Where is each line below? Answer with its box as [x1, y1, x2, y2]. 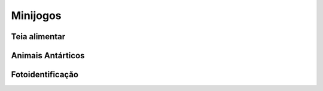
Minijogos [11, 9, 62, 22]
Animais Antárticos [11, 51, 85, 61]
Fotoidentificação [11, 70, 79, 80]
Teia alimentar [11, 32, 66, 42]
